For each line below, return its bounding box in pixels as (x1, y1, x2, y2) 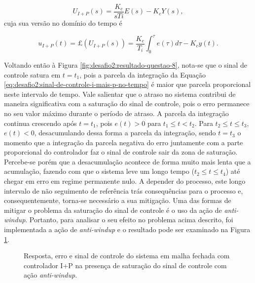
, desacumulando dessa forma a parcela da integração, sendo (34, 127, 216, 138)
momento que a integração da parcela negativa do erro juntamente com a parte (4, 137, 243, 147)
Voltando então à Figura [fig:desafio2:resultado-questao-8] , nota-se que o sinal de (4, 59, 248, 70)
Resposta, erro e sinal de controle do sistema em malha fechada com (24, 250, 230, 261)
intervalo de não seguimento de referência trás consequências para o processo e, (4, 185, 243, 196)
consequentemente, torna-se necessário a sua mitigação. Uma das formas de (4, 195, 231, 205)
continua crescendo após (4, 118, 77, 128)
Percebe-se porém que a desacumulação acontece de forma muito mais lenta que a (4, 156, 251, 166)
